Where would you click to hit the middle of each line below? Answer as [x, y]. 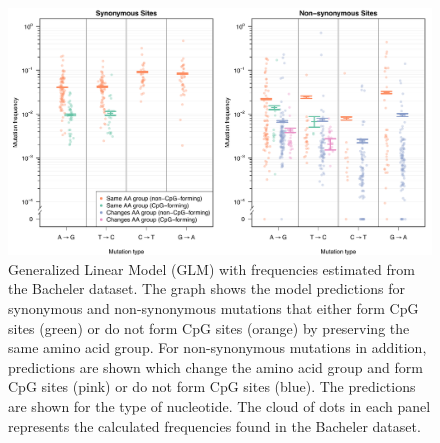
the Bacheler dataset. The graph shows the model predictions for [206, 288]
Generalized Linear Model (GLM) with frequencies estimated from [211, 268]
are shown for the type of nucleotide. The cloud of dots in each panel [219, 405]
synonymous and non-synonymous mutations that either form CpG [213, 307]
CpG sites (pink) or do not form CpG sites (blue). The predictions [212, 386]
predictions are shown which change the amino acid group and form [215, 366]
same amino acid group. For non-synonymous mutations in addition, [217, 347]
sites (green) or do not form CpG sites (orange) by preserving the [209, 327]
